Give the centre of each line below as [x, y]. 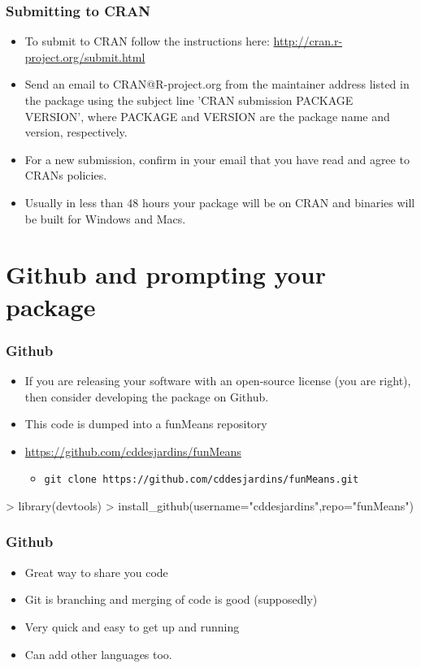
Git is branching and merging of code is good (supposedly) [171, 599]
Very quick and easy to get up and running [132, 626]
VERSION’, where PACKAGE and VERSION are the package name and [207, 116]
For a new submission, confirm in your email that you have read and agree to [217, 159]
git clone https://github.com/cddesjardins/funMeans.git [202, 480]
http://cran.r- [308, 41]
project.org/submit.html [85, 56]
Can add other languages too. [98, 654]
